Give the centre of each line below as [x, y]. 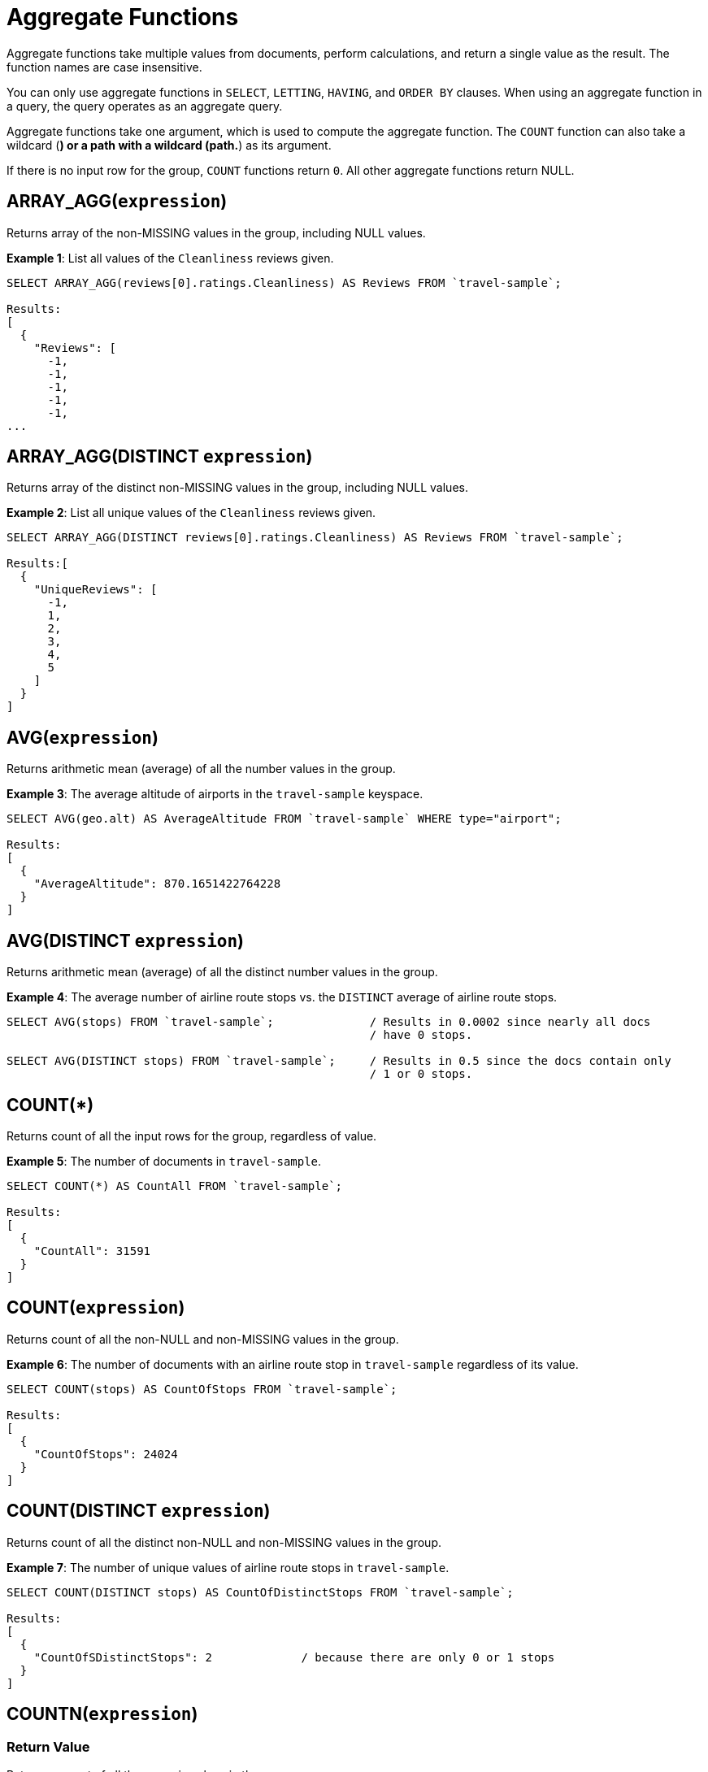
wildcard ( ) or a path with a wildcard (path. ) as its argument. [169, 145]
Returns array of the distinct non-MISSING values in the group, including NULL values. [237, 488]
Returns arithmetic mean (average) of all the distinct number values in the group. [222, 972]
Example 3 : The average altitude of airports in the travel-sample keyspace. [215, 794]
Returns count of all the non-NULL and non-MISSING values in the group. [203, 1339]
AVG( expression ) [83, 737]
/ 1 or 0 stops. [421, 1074]
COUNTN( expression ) [102, 1714]
